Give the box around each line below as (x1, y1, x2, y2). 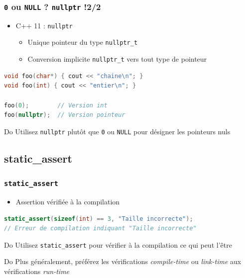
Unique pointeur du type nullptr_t (27, 37, 138, 47)
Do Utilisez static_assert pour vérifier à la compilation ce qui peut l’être (4, 239, 232, 250)
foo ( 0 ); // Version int (4, 101, 108, 109)
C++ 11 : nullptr (15, 20, 73, 30)
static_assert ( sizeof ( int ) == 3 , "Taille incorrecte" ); (4, 215, 193, 222)
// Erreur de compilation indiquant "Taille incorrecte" (4, 225, 197, 232)
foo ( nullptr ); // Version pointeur (4, 111, 125, 119)
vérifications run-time (4, 266, 70, 276)
